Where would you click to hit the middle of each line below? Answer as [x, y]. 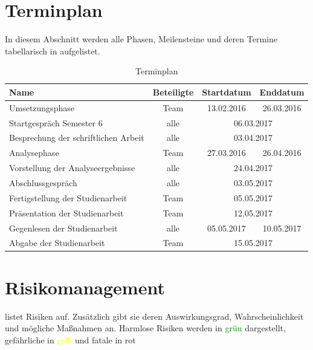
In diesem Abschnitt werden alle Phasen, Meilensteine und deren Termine [141, 39]
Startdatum [227, 92]
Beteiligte [173, 92]
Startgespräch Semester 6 [56, 122]
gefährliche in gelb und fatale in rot [70, 339]
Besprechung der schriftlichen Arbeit [77, 138]
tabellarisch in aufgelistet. [53, 50]
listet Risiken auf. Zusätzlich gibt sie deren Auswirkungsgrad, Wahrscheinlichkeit [154, 316]
